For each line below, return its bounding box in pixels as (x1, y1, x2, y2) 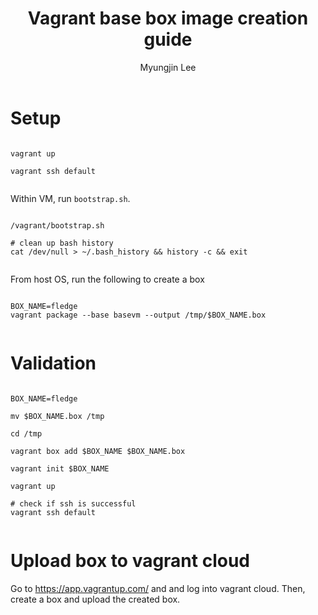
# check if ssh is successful (10, 498, 137, 509)
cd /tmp (10, 428, 43, 439)
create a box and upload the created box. (10, 593, 181, 605)
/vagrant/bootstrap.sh (10, 220, 105, 231)
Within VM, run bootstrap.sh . (10, 192, 131, 204)
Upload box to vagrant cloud (10, 549, 251, 572)
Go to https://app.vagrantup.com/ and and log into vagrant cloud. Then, (10, 582, 306, 594)
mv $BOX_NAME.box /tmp (10, 411, 105, 421)
